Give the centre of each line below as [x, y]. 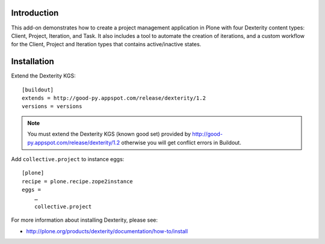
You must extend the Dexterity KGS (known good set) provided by [109, 134]
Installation [32, 62]
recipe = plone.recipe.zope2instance [78, 181]
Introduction [35, 13]
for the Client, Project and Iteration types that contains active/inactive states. [106, 44]
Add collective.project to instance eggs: [68, 159]
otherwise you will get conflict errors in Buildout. [181, 142]
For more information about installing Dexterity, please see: [84, 220]
